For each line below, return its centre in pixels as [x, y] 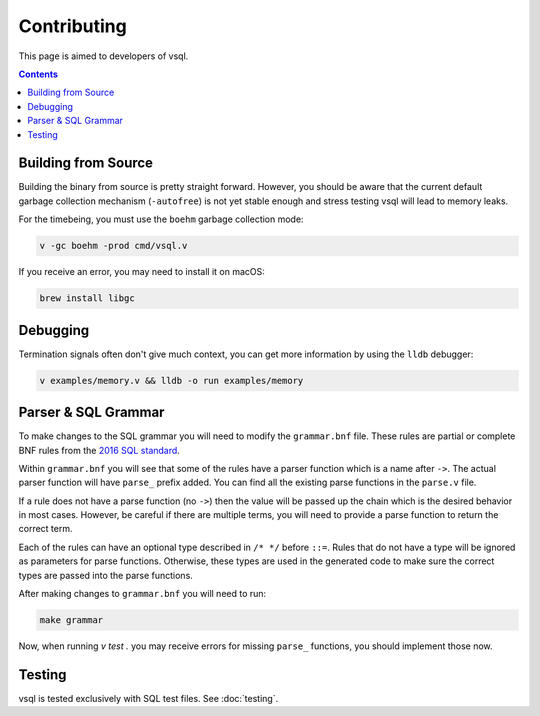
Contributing [72, 26]
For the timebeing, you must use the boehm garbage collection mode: [161, 219]
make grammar [71, 620]
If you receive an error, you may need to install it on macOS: [141, 272]
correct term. [45, 529]
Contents [38, 74]
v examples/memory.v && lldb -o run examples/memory [171, 380]
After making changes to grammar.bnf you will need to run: [142, 594]
